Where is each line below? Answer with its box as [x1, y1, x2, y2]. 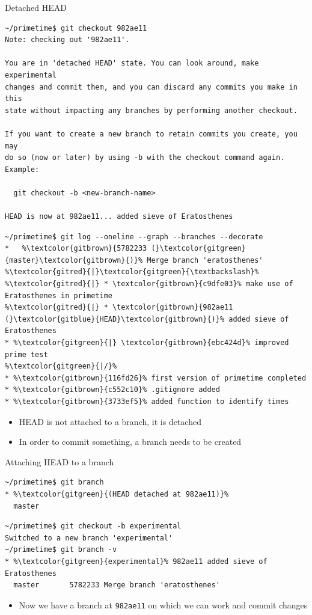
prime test [5, 350, 48, 359]
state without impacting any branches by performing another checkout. [5, 106, 298, 115]
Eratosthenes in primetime [5, 291, 112, 300]
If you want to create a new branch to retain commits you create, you [5, 129, 298, 138]
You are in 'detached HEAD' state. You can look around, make [5, 59, 259, 68]
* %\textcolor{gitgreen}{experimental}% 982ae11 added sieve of [5, 557, 268, 566]
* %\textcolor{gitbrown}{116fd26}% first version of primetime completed [5, 373, 307, 382]
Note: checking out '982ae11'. [5, 35, 130, 44]
